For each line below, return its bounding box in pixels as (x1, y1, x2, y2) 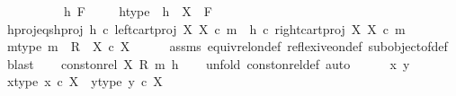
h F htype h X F (63, 2, 212, 20)
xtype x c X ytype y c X (6, 72, 163, 91)
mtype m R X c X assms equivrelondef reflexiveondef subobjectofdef (6, 37, 448, 56)
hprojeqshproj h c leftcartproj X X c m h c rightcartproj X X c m (6, 19, 406, 38)
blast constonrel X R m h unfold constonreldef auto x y (6, 54, 410, 73)
